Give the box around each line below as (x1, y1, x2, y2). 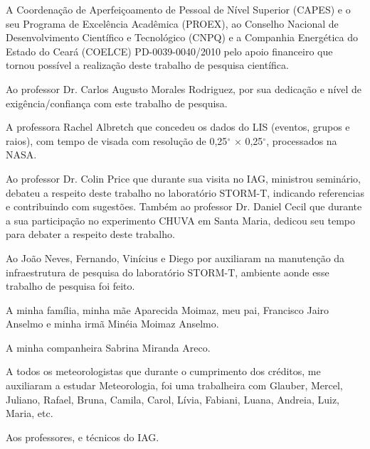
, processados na (266, 133, 337, 148)
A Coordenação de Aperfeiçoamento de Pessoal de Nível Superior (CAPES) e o (6, 2, 351, 16)
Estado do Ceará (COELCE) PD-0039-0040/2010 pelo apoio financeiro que (6, 43, 333, 58)
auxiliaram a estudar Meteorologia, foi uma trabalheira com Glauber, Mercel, (6, 378, 343, 393)
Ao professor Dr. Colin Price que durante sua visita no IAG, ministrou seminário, (6, 171, 361, 185)
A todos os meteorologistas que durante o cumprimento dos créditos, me (6, 364, 321, 379)
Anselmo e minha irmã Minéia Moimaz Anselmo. (6, 316, 219, 331)
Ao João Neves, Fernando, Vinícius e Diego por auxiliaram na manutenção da (6, 250, 345, 265)
